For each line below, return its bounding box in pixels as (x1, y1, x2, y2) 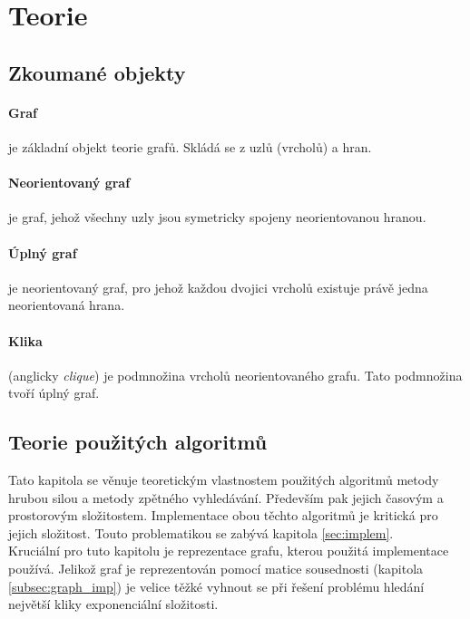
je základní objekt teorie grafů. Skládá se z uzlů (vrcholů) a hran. (8, 137, 372, 156)
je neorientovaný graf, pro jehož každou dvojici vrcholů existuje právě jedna (8, 277, 428, 296)
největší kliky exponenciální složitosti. (8, 595, 219, 614)
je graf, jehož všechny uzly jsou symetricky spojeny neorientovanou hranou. (8, 208, 426, 227)
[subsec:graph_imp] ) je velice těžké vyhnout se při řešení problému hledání (8, 576, 425, 595)
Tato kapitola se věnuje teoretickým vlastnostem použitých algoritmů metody (8, 470, 439, 489)
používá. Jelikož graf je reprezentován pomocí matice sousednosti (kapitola (8, 559, 424, 578)
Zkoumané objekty (8, 58, 186, 86)
